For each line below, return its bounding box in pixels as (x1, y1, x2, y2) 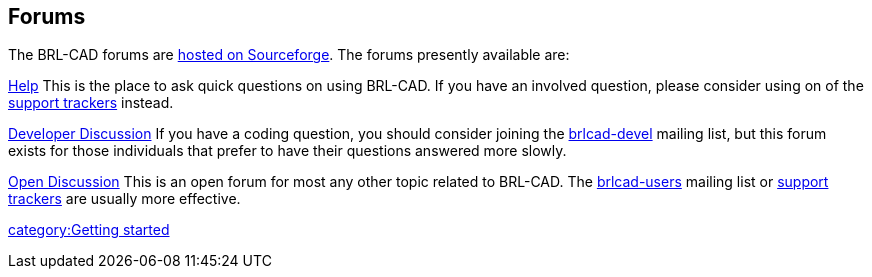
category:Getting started (8, 221, 170, 239)
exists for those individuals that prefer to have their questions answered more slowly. (8, 142, 567, 160)
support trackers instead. (8, 94, 174, 112)
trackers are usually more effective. (8, 190, 241, 208)
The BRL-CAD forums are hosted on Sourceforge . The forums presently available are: (8, 46, 570, 64)
